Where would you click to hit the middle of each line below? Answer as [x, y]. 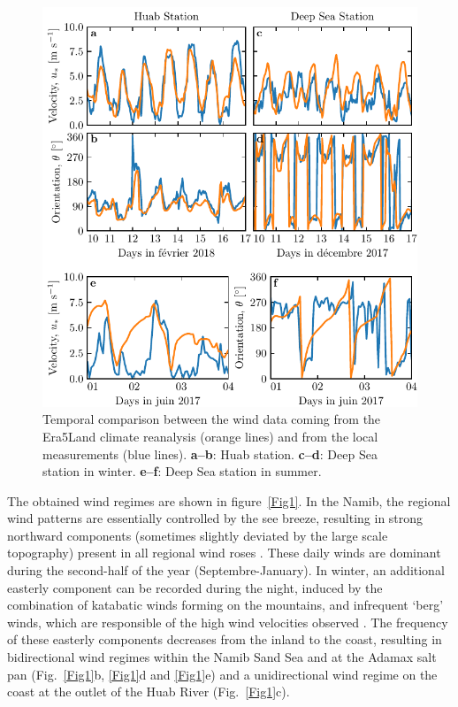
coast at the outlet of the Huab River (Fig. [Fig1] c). [149, 692]
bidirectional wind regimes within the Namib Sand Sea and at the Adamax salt [222, 657]
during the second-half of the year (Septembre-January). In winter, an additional [226, 570]
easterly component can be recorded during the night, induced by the [195, 587]
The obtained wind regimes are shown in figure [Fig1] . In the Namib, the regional [229, 500]
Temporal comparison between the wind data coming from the [212, 419]
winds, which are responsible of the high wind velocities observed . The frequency [228, 622]
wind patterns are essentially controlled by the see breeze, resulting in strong [215, 518]
